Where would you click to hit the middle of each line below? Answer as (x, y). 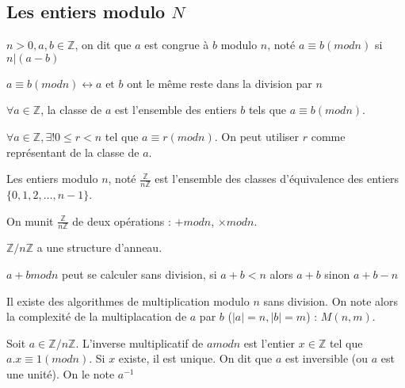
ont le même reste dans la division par (220, 83)
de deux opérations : (122, 221)
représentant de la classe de (73, 152)
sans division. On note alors (330, 301)
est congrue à (177, 45)
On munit (30, 221)
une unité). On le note (61, 373)
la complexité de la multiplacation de (97, 316)
